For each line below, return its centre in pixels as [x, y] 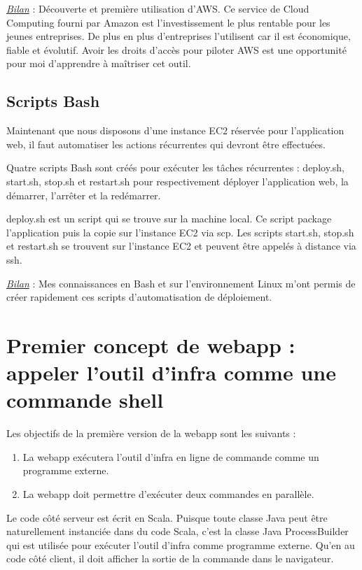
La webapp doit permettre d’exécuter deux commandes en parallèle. [168, 493]
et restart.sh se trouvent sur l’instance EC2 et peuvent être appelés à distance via [181, 246]
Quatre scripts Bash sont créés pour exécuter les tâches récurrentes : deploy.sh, [175, 168]
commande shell [85, 400]
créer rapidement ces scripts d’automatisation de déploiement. [139, 297]
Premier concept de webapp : [151, 344]
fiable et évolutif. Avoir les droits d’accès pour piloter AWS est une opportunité [176, 49]
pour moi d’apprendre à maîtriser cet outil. [99, 63]
